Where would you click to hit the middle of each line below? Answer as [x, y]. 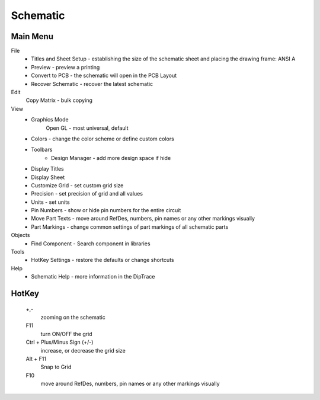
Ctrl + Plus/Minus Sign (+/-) [60, 342]
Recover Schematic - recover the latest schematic [92, 84]
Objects [20, 235]
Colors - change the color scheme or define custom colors [103, 139]
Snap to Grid [56, 367]
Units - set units [51, 202]
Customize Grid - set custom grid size [77, 185]
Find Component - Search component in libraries [91, 244]
